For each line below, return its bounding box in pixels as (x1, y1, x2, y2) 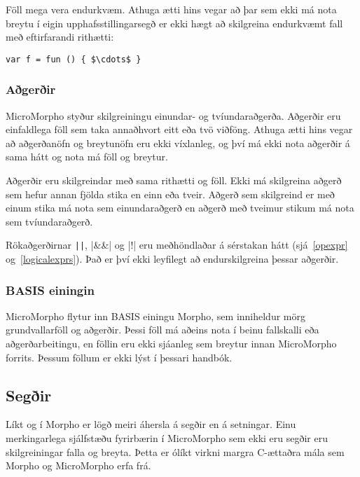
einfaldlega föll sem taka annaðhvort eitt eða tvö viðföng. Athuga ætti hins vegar (6, 122, 353, 137)
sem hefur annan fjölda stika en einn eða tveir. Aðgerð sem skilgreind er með (6, 186, 335, 201)
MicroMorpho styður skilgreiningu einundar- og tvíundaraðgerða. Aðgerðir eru (6, 108, 341, 123)
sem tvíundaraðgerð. (6, 214, 93, 228)
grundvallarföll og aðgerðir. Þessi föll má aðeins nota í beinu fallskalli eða (6, 322, 319, 337)
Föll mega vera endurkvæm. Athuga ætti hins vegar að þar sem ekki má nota (6, 2, 337, 16)
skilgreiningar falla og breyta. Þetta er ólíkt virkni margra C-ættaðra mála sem (6, 444, 345, 459)
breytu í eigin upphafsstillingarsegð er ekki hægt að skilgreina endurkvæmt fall (6, 15, 343, 30)
